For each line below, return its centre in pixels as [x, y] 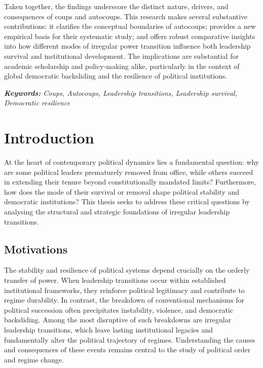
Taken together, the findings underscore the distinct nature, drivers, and [116, 6]
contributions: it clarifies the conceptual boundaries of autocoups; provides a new [130, 26]
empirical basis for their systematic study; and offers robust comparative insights [130, 36]
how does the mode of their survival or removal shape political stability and [122, 191]
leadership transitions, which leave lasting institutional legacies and [109, 329]
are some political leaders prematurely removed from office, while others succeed [129, 172]
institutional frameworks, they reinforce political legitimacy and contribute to [124, 290]
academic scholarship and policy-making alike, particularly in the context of [122, 66]
